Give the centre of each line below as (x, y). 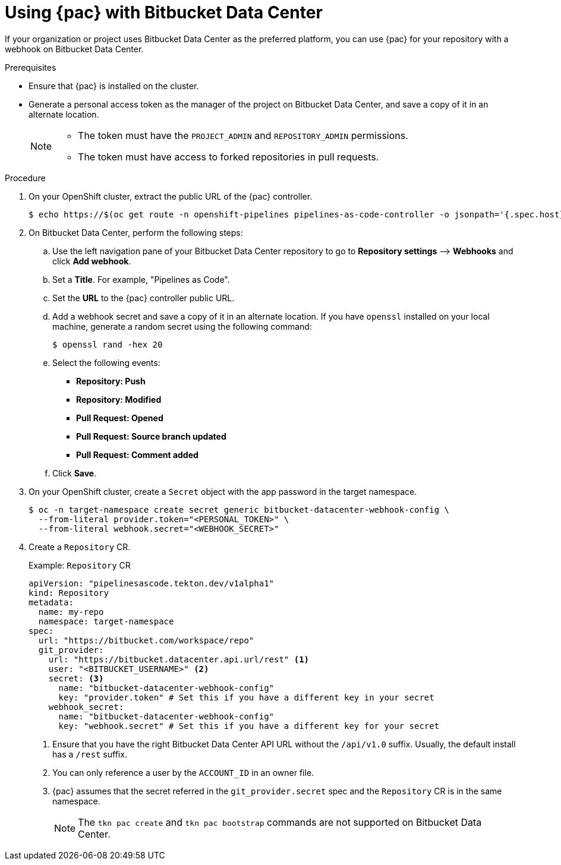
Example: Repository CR (80, 565)
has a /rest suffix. (90, 754)
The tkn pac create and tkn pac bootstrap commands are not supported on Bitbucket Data (280, 822)
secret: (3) (76, 678)
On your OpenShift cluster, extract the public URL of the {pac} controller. (171, 196)
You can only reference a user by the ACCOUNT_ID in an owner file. (183, 772)
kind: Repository (69, 593)
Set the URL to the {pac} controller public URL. (144, 298)
